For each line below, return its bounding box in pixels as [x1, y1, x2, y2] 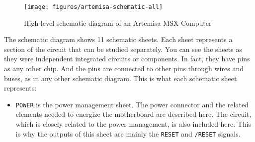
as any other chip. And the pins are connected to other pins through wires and [4, 63, 244, 74]
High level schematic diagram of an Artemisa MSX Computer [24, 17, 212, 28]
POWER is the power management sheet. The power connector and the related [15, 99, 249, 109]
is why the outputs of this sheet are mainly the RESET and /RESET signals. [15, 128, 241, 139]
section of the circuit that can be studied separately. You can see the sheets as [4, 44, 242, 54]
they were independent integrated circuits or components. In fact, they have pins [4, 53, 250, 64]
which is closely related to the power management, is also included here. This [15, 119, 252, 129]
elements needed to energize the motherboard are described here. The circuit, [15, 109, 252, 119]
